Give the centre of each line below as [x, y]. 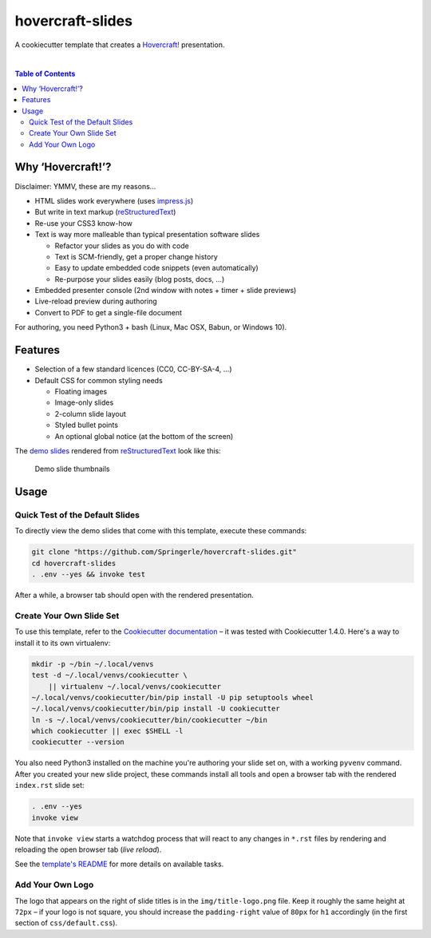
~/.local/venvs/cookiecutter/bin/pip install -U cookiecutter [156, 709]
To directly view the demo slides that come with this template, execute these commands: [161, 531]
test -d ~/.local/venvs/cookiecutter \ [109, 675]
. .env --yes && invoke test [89, 574]
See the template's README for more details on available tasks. [119, 864]
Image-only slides [84, 402]
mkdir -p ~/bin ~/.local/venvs [93, 664]
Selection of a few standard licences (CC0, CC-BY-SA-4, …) [133, 369]
